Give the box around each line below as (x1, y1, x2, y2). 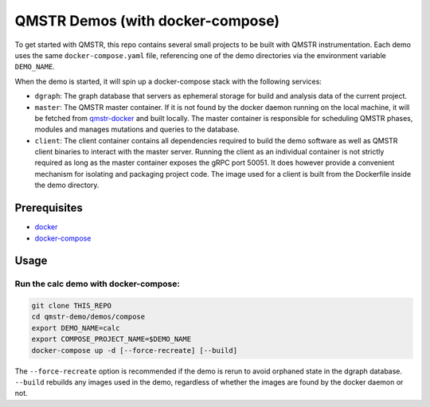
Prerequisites (14, 202, 83, 215)
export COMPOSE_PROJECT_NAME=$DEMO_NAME (31, 335, 191, 344)
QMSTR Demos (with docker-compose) (14, 12, 280, 29)
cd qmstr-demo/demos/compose (31, 312, 146, 322)
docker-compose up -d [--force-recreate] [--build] (31, 346, 238, 354)
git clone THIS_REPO (31, 301, 111, 311)
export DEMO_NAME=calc (31, 323, 120, 332)
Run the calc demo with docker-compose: (14, 279, 181, 290)
